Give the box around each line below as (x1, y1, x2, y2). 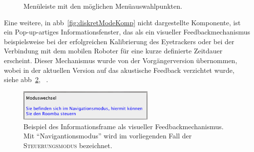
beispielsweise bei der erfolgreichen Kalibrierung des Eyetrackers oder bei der (4, 36, 234, 46)
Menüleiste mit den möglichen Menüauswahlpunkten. (23, 1, 182, 11)
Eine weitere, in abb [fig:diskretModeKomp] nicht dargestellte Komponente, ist (4, 17, 241, 27)
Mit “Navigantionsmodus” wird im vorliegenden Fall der (23, 131, 192, 141)
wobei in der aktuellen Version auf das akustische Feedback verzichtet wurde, (4, 65, 234, 75)
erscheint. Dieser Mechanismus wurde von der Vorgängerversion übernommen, (4, 55, 237, 65)
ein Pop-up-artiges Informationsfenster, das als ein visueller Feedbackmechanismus (4, 27, 250, 37)
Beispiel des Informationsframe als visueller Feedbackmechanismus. (23, 121, 224, 131)
